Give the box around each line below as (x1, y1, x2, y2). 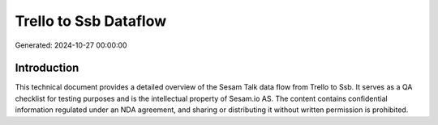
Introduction (15, 61, 79, 75)
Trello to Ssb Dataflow (15, 12, 167, 30)
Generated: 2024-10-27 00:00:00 (15, 40, 127, 50)
